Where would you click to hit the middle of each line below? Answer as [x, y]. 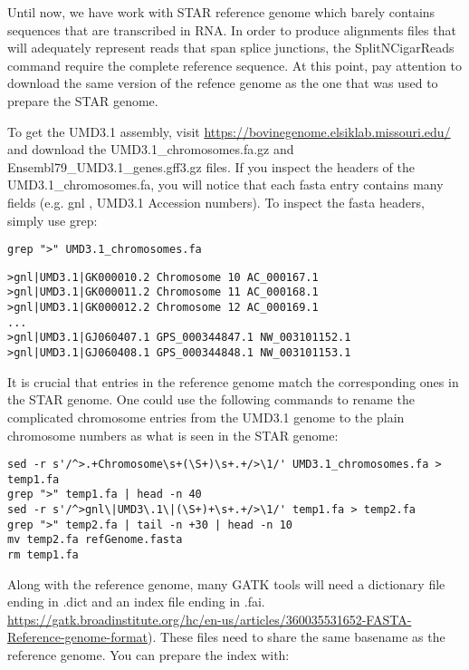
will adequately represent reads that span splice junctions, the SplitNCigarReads [231, 48]
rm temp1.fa [43, 555]
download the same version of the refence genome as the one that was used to [223, 83]
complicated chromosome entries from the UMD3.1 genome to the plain [206, 417]
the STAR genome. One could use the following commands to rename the [211, 399]
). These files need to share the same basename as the [297, 637]
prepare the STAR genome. [83, 100]
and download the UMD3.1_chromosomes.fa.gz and [151, 149]
